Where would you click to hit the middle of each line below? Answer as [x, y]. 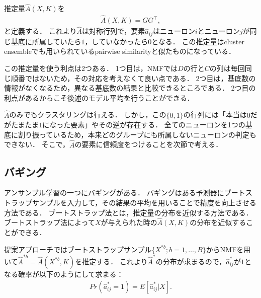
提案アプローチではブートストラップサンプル [78, 249]
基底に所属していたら [46, 41]
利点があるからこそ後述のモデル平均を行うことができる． [99, 97]
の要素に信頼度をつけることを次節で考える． [149, 144]
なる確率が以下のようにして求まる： [64, 274]
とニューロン [219, 31]
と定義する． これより [40, 31]
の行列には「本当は [215, 115]
